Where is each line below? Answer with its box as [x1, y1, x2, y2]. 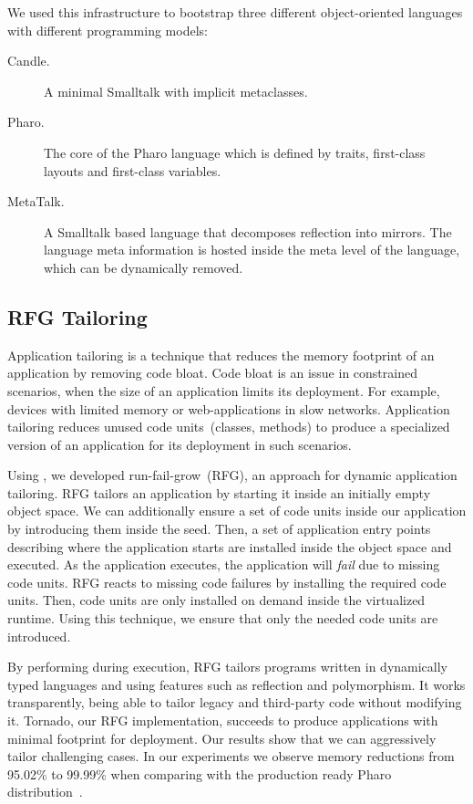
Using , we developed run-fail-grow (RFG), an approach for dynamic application [7, 465, 458, 485]
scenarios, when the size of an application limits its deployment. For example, [7, 381, 440, 400]
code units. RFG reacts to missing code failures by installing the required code [7, 572, 447, 591]
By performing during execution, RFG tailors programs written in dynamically [7, 657, 447, 676]
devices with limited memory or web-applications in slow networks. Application [7, 399, 450, 418]
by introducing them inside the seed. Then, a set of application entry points [7, 519, 431, 538]
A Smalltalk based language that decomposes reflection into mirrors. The [44, 222, 452, 241]
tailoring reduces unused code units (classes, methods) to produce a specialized [7, 417, 450, 436]
